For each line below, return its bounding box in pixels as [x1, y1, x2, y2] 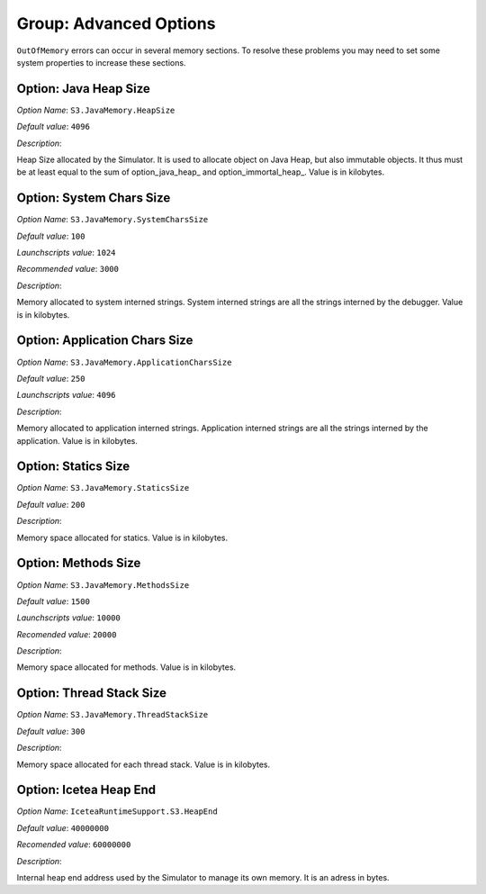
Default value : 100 [16, 230, 85, 241]
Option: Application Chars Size [16, 333, 193, 348]
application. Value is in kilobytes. [16, 435, 139, 446]
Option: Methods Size [16, 555, 141, 571]
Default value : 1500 [16, 595, 90, 607]
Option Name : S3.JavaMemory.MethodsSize [16, 579, 190, 590]
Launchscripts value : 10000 [16, 612, 121, 623]
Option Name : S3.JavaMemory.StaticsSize [16, 483, 190, 493]
